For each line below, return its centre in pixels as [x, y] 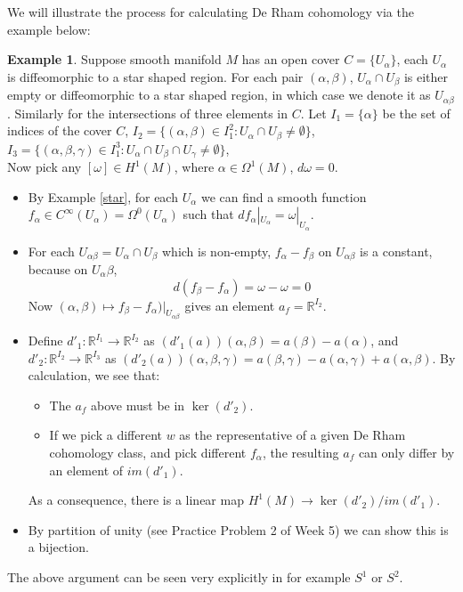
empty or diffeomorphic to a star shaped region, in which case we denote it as [219, 95]
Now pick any [45, 167]
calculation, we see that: [94, 375]
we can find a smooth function [284, 196]
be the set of [416, 113]
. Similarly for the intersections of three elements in [147, 113]
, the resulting [301, 453]
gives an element [230, 305]
